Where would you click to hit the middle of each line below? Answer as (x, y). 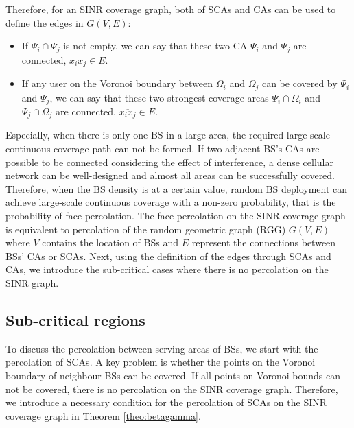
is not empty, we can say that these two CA (155, 46)
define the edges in (45, 22)
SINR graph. (32, 282)
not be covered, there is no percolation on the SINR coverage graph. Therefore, (172, 389)
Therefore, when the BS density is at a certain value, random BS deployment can (177, 188)
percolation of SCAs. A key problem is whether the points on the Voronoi (161, 362)
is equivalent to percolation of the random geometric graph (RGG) (146, 229)
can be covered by (299, 83)
